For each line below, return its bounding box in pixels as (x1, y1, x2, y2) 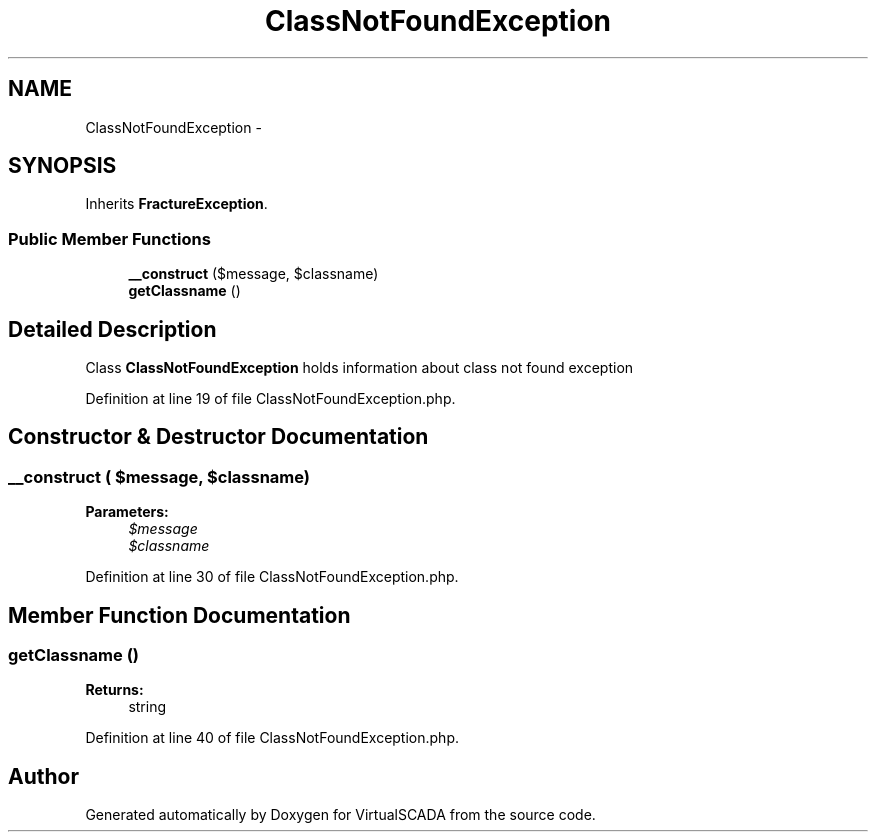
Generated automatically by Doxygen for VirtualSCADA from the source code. (85, 806, 596, 824)
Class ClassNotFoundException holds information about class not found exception (85, 359, 634, 377)
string (128, 698, 167, 716)
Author (8, 763, 79, 789)
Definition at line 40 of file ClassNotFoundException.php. (85, 729, 459, 747)
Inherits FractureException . (85, 195, 268, 213)
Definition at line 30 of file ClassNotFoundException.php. (85, 568, 459, 586)
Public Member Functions (8, 228, 211, 249)
